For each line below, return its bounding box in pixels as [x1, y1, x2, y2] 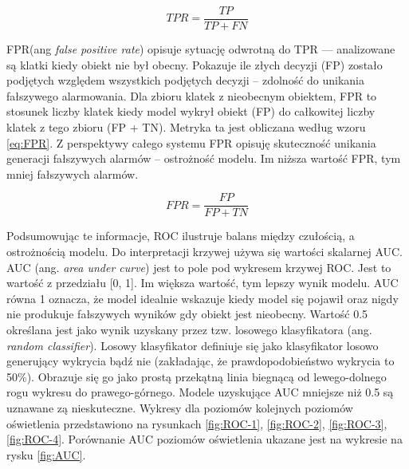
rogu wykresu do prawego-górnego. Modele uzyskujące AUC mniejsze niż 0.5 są [6, 384, 394, 400]
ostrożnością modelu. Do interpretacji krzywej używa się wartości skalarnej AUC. [6, 243, 403, 260]
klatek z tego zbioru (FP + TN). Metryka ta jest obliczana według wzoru [6, 119, 366, 136]
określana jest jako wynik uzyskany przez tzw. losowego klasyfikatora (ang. [6, 321, 372, 338]
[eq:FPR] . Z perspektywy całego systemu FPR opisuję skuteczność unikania [6, 134, 376, 151]
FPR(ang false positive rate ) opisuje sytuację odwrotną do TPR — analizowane [6, 41, 395, 57]
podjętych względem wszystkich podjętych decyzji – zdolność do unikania [6, 72, 365, 89]
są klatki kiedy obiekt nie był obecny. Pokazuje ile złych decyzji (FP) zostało [6, 56, 383, 73]
